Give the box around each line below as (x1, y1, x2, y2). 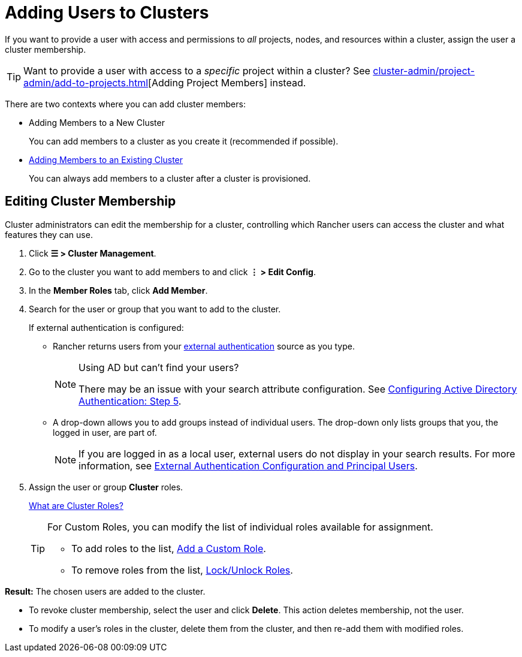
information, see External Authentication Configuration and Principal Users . (79, 459, 418, 472)
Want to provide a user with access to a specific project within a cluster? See (23, 64, 370, 77)
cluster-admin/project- (373, 64, 475, 77)
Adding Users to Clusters (5, 2, 209, 23)
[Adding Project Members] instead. (148, 76, 306, 89)
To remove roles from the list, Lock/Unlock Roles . (71, 563, 293, 576)
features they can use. (5, 229, 93, 240)
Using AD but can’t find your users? (79, 361, 239, 373)
